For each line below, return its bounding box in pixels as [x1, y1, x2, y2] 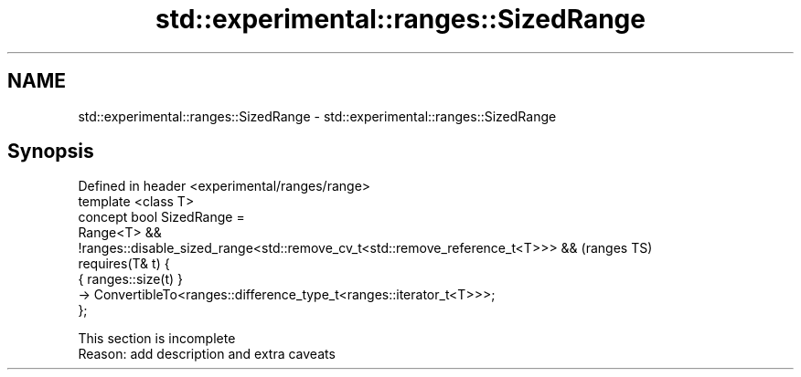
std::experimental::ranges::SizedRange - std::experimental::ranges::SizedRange [78, 108, 557, 124]
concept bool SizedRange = [78, 209, 245, 225]
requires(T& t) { [78, 256, 170, 272]
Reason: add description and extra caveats [78, 346, 336, 362]
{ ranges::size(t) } [78, 271, 184, 288]
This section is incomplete [78, 330, 236, 347]
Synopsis [7, 140, 94, 163]
